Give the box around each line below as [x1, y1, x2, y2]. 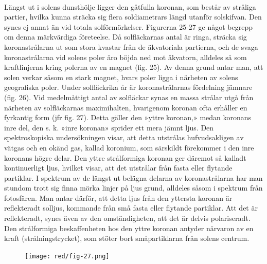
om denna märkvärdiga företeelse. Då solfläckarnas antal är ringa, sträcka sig [4, 31, 247, 42]
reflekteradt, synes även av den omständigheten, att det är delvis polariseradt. [4, 213, 251, 223]
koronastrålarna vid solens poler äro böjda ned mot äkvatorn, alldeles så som [4, 51, 247, 62]
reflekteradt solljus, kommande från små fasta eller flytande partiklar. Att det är [4, 202, 258, 213]
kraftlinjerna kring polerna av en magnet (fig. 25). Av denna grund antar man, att [4, 62, 263, 72]
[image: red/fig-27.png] [25, 252, 110, 260]
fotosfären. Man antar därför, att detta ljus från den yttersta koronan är [4, 192, 233, 203]
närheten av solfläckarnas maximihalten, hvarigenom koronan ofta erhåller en [4, 102, 247, 112]
